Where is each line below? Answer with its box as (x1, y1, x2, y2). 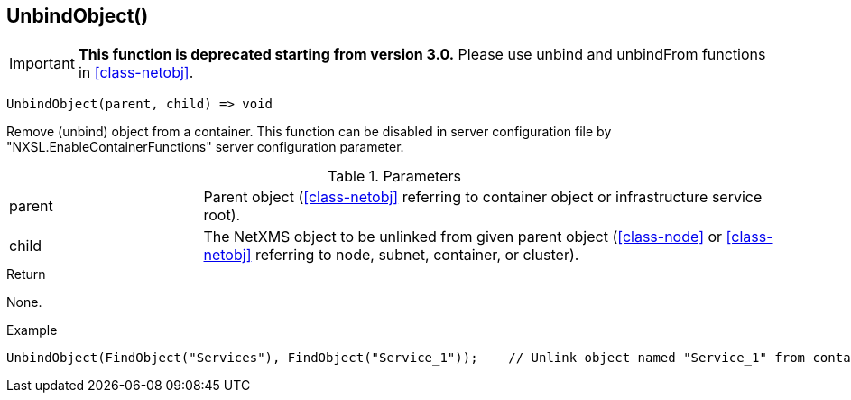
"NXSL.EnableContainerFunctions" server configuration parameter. (6, 139, 404, 155)
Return (6, 266, 46, 283)
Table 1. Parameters (328, 167, 461, 186)
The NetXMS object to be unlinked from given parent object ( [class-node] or (203, 228, 723, 247)
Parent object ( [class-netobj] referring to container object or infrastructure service (203, 188, 763, 207)
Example (6, 322, 58, 339)
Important (9, 54, 75, 73)
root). (203, 206, 241, 225)
